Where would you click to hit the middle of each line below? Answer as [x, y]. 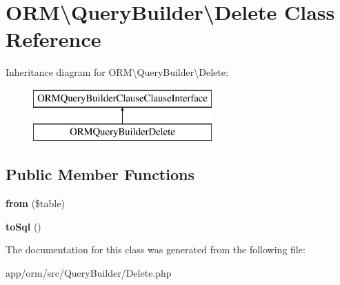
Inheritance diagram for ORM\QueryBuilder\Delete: [117, 72]
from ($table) [35, 203]
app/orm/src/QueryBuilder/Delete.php [89, 273]
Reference [53, 39]
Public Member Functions [100, 174]
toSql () [23, 226]
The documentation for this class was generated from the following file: [156, 249]
